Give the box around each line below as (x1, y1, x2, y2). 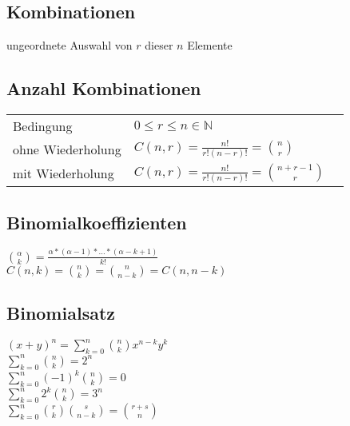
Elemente (187, 37, 233, 54)
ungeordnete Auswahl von (6, 37, 133, 54)
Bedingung (13, 117, 73, 135)
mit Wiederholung (13, 164, 114, 183)
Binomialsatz (6, 301, 116, 325)
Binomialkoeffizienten (6, 209, 187, 234)
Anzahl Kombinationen (6, 76, 201, 101)
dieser (145, 37, 173, 54)
